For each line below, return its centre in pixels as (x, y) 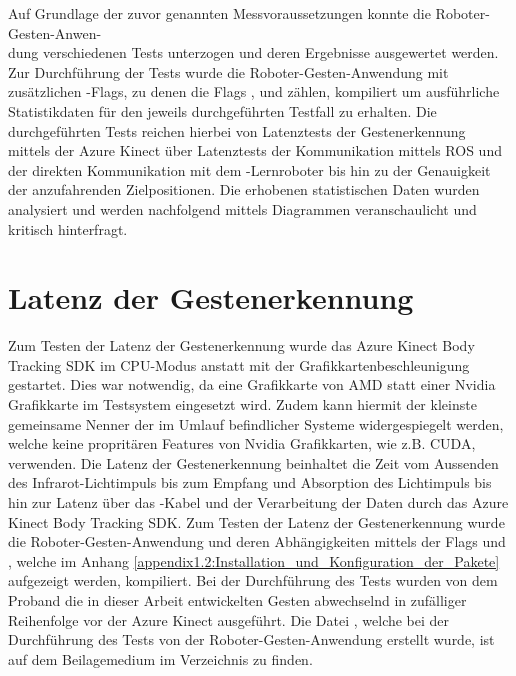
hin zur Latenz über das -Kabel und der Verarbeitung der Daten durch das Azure (258, 502)
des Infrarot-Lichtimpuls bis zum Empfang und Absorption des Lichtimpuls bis (250, 482)
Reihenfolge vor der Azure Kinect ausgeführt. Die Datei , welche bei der (229, 619)
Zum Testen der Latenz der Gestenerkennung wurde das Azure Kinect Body (241, 345)
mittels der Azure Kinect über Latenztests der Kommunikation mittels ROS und (255, 150)
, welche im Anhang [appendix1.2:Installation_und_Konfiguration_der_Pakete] (254, 560)
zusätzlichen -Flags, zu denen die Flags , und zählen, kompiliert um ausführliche (254, 91)
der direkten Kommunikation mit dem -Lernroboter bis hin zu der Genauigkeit (249, 169)
